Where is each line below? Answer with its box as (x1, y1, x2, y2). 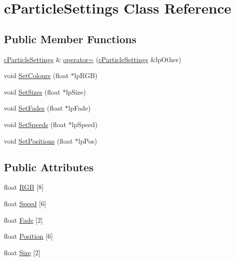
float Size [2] (4, 247, 41, 257)
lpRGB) (74, 70, 98, 81)
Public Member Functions (4, 31, 136, 46)
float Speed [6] (4, 198, 46, 208)
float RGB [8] (4, 182, 44, 192)
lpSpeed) (72, 119, 98, 129)
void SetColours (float (4, 70, 69, 81)
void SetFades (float (4, 103, 63, 113)
